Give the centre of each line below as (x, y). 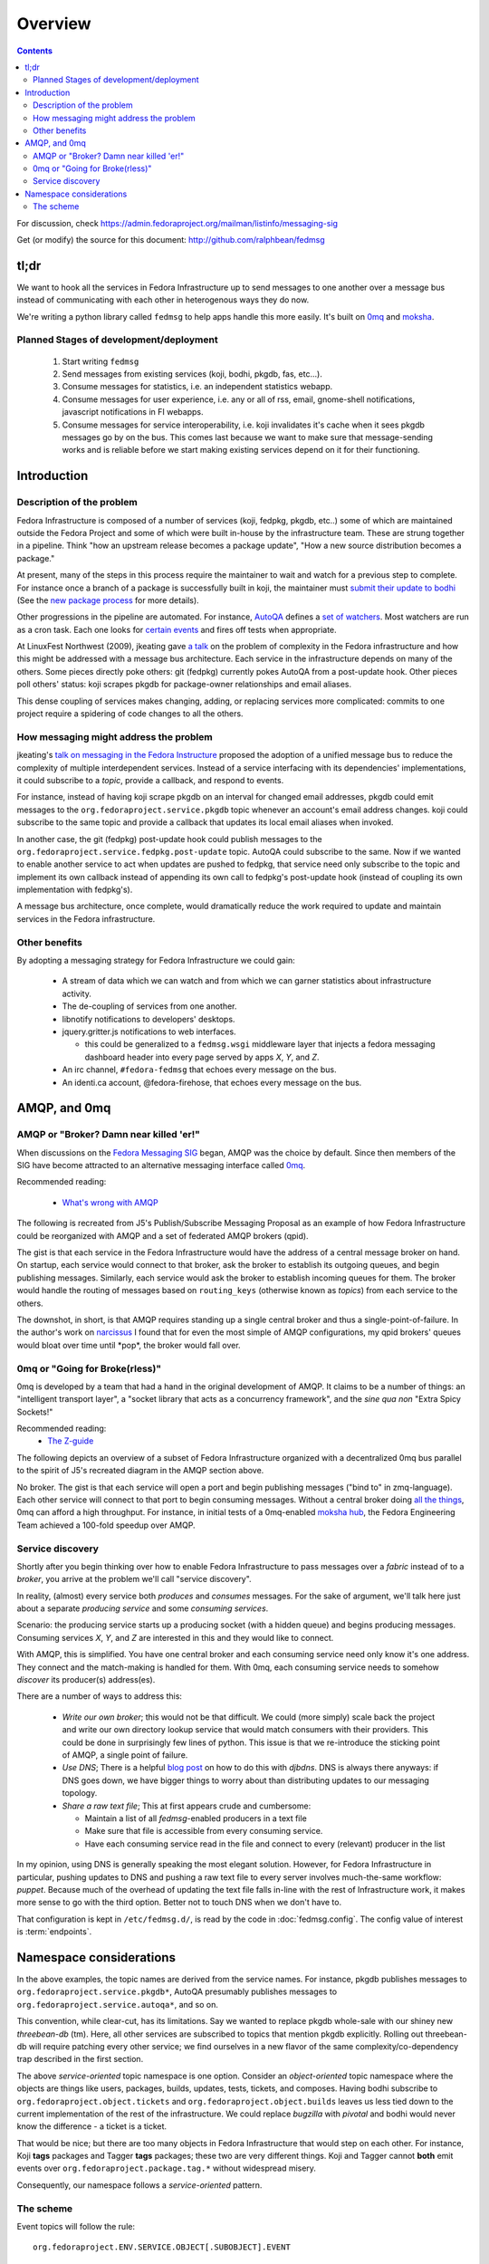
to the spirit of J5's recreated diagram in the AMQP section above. (140, 1471)
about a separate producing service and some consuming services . (143, 1608)
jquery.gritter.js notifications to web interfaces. (149, 1031)
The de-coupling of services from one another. (149, 1006)
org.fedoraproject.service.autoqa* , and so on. (118, 2004)
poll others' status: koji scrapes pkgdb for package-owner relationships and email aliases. (184, 685)
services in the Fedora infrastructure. (86, 918)
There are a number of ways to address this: (100, 1696)
